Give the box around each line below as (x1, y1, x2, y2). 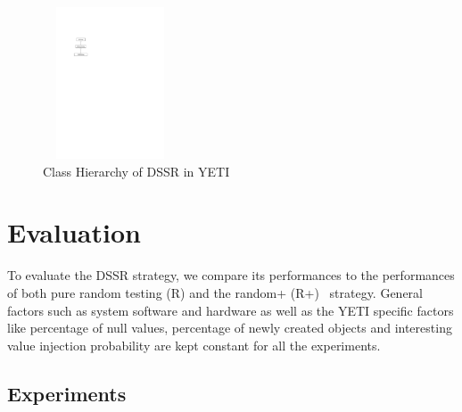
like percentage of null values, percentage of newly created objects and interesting (7, 318, 452, 337)
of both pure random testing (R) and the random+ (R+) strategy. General (7, 283, 424, 301)
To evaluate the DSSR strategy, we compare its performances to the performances (7, 266, 455, 284)
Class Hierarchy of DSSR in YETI (43, 161, 230, 180)
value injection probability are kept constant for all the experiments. (7, 335, 381, 354)
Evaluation (7, 214, 141, 251)
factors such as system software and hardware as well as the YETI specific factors (7, 301, 454, 319)
